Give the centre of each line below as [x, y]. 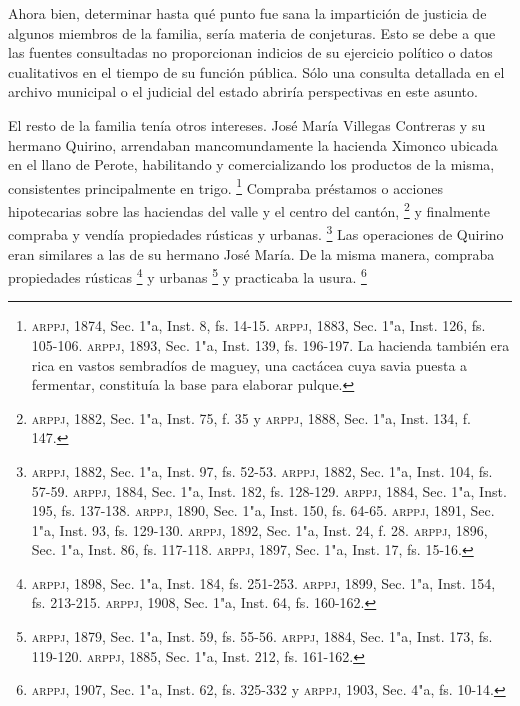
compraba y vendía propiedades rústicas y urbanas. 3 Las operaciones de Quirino [256, 232]
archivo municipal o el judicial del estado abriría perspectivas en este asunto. [243, 91]
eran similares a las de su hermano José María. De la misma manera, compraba [251, 253]
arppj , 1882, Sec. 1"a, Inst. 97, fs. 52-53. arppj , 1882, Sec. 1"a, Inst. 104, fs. [262, 470]
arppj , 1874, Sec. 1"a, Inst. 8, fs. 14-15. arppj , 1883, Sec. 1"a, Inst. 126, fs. [258, 325]
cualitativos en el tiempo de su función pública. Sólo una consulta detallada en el [256, 71]
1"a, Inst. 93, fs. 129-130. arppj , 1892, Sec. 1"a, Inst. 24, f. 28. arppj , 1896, [259, 529]
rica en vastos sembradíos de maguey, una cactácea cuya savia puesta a [249, 364]
